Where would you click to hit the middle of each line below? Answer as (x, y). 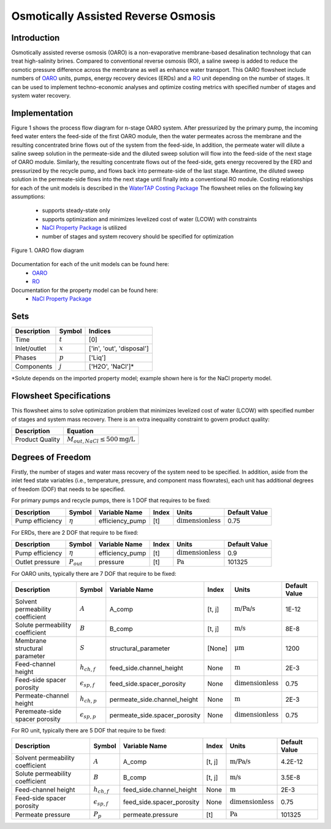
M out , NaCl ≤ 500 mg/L (101, 440)
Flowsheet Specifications (61, 396)
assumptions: (28, 197)
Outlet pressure (37, 562)
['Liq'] (98, 358)
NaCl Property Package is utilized (84, 228)
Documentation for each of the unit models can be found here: (90, 264)
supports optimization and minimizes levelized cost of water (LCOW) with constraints (150, 219)
